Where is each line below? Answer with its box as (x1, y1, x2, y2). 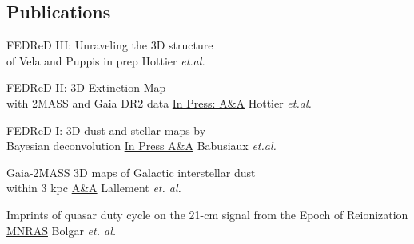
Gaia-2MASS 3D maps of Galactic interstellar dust (6, 163, 256, 180)
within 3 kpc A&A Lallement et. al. (6, 179, 181, 196)
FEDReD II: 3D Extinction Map (6, 79, 166, 96)
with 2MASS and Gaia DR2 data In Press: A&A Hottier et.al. (6, 94, 312, 111)
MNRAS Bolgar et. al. (6, 222, 117, 238)
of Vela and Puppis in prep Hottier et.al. (6, 52, 205, 69)
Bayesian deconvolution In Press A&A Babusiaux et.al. (6, 137, 277, 154)
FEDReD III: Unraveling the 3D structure (6, 37, 213, 53)
